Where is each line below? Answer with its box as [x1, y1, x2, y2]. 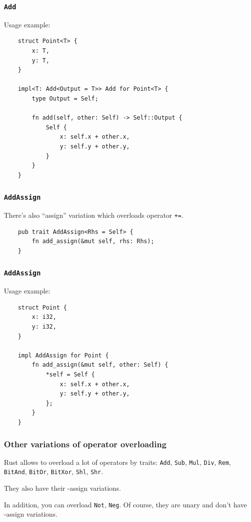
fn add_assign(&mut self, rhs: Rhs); [32, 238, 154, 245]
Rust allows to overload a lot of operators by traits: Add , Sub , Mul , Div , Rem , [4, 457, 231, 467]
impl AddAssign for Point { [18, 352, 109, 359]
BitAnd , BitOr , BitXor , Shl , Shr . [4, 466, 103, 477]
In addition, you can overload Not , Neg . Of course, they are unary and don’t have [4, 499, 247, 509]
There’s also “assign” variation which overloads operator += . [4, 210, 184, 220]
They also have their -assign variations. [4, 483, 121, 493]
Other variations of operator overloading [4, 438, 167, 450]
